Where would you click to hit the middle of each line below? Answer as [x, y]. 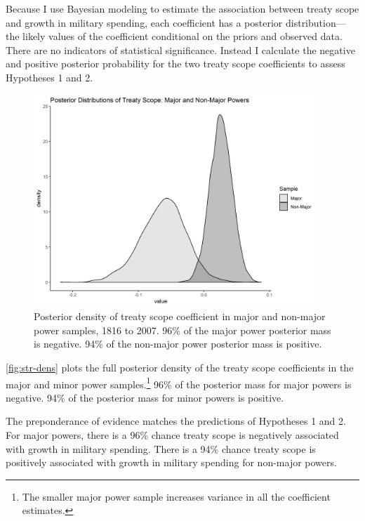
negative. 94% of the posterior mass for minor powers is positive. [145, 397]
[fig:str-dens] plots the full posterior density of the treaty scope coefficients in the [180, 368]
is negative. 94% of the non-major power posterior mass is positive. [178, 344]
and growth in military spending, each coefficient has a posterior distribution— [176, 22]
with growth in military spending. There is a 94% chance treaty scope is [161, 448]
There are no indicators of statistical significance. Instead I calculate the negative [180, 50]
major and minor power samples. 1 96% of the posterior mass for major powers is [179, 383]
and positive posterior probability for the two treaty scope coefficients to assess [175, 64]
